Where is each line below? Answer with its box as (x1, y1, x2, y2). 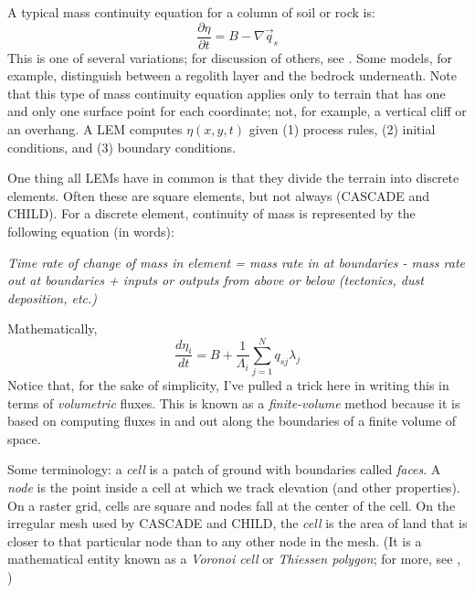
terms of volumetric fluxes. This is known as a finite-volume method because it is (7, 393, 460, 412)
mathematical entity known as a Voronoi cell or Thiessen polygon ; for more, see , (7, 549, 461, 568)
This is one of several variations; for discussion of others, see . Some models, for (7, 48, 453, 67)
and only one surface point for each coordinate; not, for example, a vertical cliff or (7, 101, 467, 121)
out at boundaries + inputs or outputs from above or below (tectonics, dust (7, 270, 424, 290)
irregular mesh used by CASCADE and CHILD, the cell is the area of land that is (7, 514, 468, 533)
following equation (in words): (7, 222, 174, 240)
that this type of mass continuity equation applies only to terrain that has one (7, 83, 446, 102)
